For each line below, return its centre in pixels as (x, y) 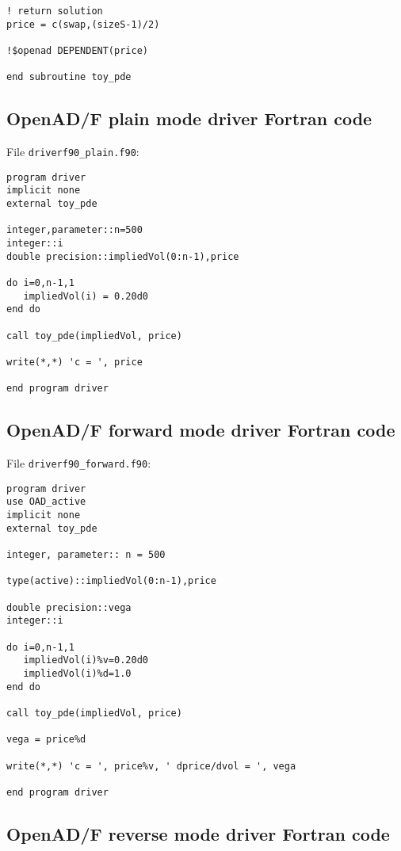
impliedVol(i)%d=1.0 (77, 674)
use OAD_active (46, 502)
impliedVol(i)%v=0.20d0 (86, 660)
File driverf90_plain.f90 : (73, 152)
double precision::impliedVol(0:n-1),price (123, 256)
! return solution (55, 11)
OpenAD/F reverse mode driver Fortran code (198, 833)
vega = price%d (46, 740)
